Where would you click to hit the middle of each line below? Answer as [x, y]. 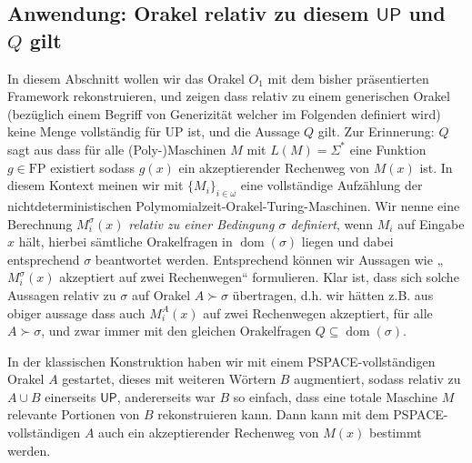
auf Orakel [161, 294]
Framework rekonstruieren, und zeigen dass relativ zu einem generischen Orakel [229, 96]
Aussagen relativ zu [62, 294]
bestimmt [395, 433]
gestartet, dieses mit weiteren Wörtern [169, 379]
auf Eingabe [431, 223]
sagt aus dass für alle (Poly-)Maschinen [117, 149]
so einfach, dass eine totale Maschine [336, 396]
